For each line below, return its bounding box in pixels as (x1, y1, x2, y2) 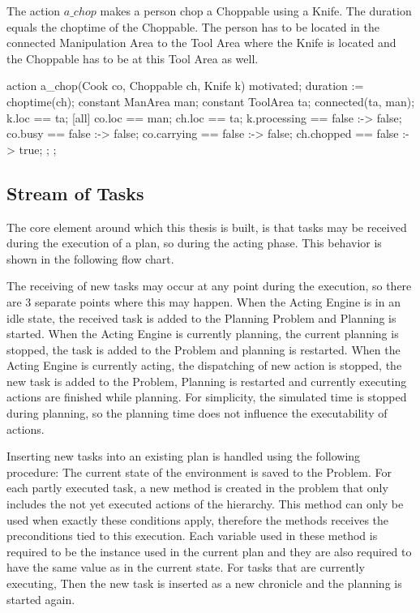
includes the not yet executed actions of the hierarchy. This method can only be (6, 495, 404, 512)
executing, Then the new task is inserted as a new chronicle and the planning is (6, 575, 402, 592)
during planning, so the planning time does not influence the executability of (6, 405, 388, 422)
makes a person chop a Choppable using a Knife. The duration (100, 2, 412, 19)
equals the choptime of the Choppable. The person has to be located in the (6, 18, 379, 35)
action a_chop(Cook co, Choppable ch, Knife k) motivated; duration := (6, 77, 364, 94)
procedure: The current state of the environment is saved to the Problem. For (6, 463, 392, 480)
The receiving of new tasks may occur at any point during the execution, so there (6, 277, 412, 294)
